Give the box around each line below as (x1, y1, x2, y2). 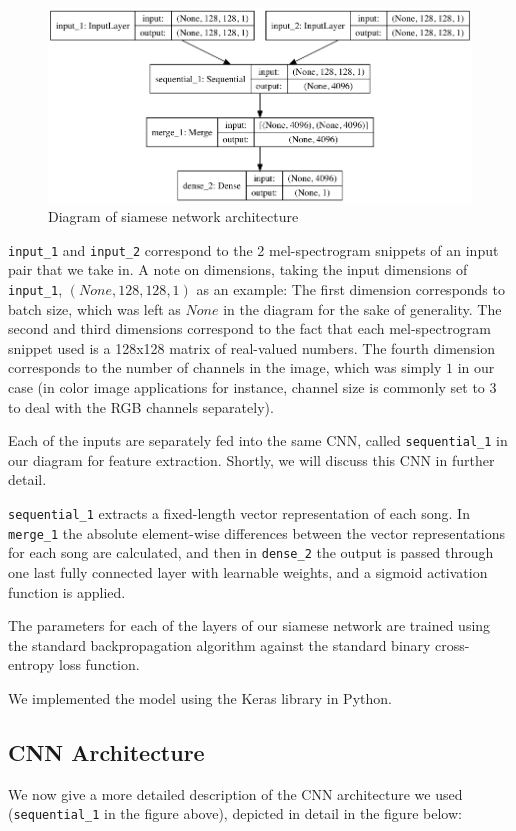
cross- (435, 634, 470, 655)
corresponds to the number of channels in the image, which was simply (8, 357, 442, 378)
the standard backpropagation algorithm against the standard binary (8, 634, 431, 655)
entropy (8, 654, 55, 675)
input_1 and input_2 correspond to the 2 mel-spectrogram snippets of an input (8, 239, 499, 260)
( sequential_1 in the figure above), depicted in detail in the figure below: (8, 803, 462, 824)
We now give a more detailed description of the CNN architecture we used (8, 783, 463, 804)
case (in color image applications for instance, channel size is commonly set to (8, 376, 485, 397)
